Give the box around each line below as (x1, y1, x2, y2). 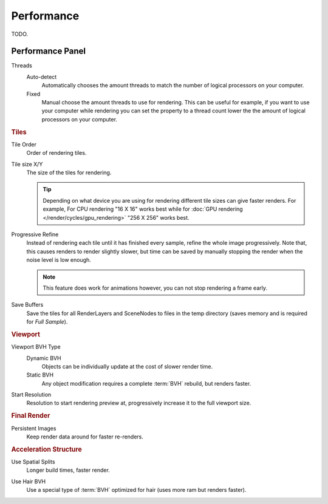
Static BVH (26, 371, 54, 379)
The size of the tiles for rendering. (26, 169, 112, 176)
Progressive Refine (11, 231, 59, 238)
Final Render (11, 412, 50, 420)
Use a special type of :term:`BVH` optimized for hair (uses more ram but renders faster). (26, 486, 247, 494)
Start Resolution (11, 391, 52, 398)
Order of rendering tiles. (26, 149, 87, 157)
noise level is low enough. (26, 256, 91, 264)
